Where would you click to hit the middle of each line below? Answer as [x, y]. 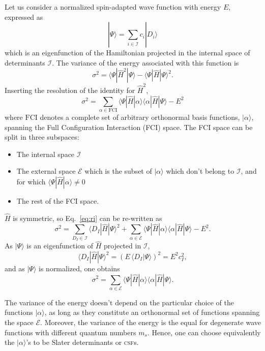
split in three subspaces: [42, 137]
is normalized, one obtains [79, 268]
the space [19, 322]
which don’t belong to [200, 171]
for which [31, 181]
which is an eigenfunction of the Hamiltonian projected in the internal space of [127, 53]
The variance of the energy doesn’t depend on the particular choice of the [119, 302]
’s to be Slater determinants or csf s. [82, 342]
